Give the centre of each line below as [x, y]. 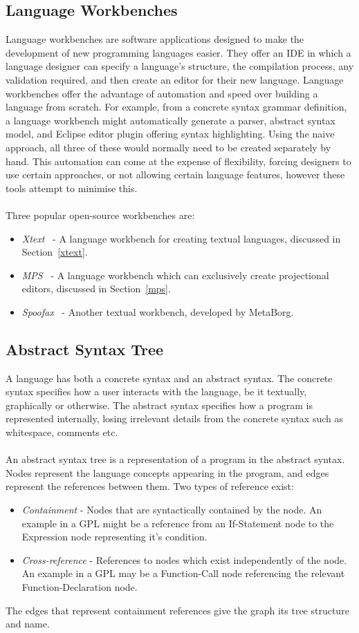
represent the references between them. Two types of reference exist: [150, 486]
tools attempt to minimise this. [72, 188]
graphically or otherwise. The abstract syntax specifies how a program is [159, 405]
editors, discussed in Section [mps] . [96, 289]
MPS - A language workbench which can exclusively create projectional [175, 275]
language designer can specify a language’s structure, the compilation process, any [180, 66]
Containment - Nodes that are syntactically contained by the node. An [172, 510]
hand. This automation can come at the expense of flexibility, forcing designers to [178, 161]
